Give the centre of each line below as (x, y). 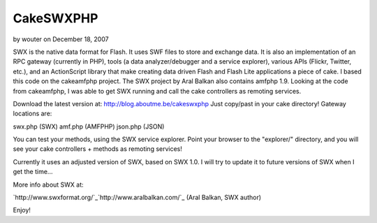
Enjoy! (22, 210)
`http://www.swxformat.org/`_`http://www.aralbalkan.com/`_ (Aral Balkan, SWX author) (137, 197)
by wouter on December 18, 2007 (61, 39)
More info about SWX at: (48, 185)
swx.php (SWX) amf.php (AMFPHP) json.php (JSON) (89, 127)
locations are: (32, 114)
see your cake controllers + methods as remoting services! (98, 149)
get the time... (33, 172)
